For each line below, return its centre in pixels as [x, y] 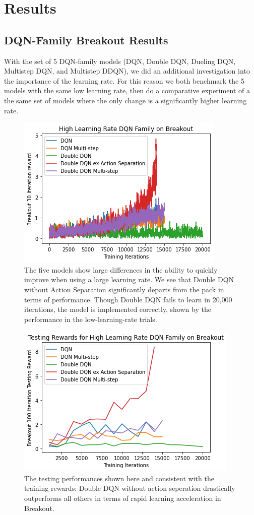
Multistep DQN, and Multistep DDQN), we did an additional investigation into [127, 71]
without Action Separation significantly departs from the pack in [124, 289]
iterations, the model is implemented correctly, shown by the [118, 309]
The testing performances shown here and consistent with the [119, 478]
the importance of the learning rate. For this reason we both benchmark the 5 [124, 80]
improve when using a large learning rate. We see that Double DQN [129, 279]
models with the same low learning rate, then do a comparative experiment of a [127, 90]
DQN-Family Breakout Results [86, 40]
